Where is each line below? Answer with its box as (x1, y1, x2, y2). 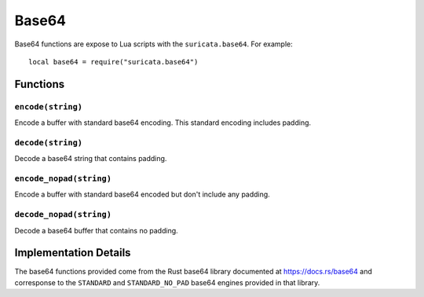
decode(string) (14, 137, 82, 148)
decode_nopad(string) (14, 209, 111, 220)
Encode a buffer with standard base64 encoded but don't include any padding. (14, 189, 270, 200)
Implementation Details (14, 246, 131, 259)
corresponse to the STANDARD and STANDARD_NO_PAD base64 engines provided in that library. (14, 277, 320, 287)
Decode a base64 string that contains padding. (14, 154, 167, 163)
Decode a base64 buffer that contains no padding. (14, 225, 178, 235)
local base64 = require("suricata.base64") (28, 57, 199, 66)
